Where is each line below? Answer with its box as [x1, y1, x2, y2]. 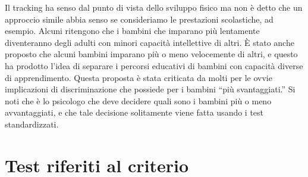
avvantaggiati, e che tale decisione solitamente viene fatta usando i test [5, 106, 264, 119]
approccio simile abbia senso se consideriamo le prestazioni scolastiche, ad [5, 13, 274, 25]
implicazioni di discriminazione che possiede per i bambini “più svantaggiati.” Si [5, 83, 296, 95]
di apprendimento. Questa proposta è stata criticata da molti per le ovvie [5, 71, 272, 83]
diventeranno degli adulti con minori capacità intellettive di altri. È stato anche [5, 36, 294, 48]
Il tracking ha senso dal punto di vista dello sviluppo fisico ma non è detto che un [5, 1, 303, 13]
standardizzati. [5, 117, 59, 130]
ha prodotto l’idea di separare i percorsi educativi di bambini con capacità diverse [5, 59, 303, 72]
